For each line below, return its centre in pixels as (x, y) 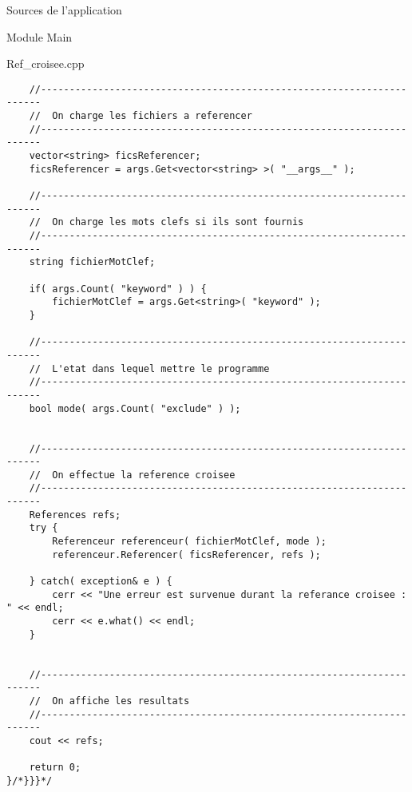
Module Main (40, 36)
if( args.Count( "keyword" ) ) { (118, 289)
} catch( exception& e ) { (101, 582)
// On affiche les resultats (109, 701)
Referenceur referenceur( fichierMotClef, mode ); (189, 542)
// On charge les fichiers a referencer (141, 116)
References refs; (75, 515)
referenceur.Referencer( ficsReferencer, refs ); (186, 554)
